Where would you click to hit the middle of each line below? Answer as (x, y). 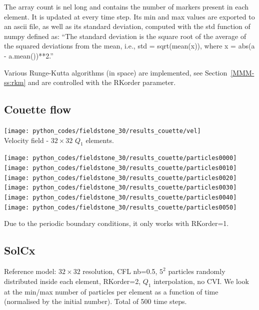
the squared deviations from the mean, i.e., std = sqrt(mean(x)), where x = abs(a (129, 46)
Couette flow (38, 109)
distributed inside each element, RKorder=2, (72, 281)
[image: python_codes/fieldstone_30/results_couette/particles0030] (120, 188)
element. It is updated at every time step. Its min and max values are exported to (129, 16)
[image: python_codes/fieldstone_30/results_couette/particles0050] (120, 207)
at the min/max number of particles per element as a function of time (111, 291)
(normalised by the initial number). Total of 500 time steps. (95, 301)
